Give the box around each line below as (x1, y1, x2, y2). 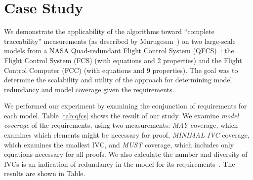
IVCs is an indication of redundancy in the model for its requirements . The (4, 158, 235, 169)
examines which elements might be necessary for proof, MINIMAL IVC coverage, (4, 130, 250, 140)
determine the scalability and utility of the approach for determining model (4, 74, 232, 85)
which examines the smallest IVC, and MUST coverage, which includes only (4, 139, 234, 149)
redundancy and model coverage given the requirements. (4, 84, 174, 94)
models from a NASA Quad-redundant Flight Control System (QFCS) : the (4, 45, 234, 56)
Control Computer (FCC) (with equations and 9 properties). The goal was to (4, 65, 238, 75)
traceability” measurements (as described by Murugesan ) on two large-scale (4, 36, 236, 46)
